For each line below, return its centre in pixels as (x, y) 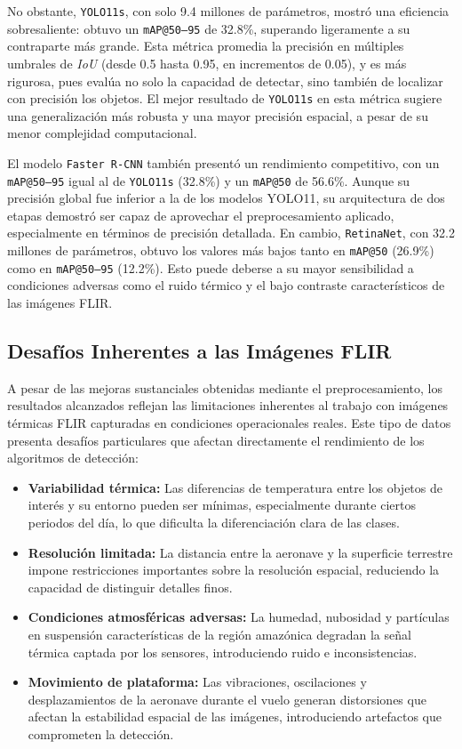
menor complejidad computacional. (102, 133)
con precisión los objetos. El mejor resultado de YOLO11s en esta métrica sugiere (225, 98)
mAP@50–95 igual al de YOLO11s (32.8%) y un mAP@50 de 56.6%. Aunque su (209, 180)
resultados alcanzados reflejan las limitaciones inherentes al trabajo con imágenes (228, 405)
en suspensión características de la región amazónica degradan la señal (219, 634)
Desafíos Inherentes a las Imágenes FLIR (199, 350)
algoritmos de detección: (73, 458)
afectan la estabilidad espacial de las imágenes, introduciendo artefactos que (235, 717)
